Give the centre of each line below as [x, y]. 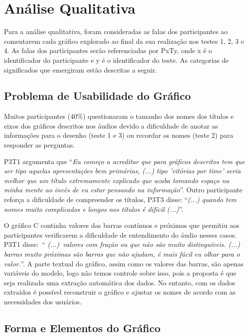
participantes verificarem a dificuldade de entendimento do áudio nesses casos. [120, 234]
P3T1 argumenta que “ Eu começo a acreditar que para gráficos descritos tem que [124, 161]
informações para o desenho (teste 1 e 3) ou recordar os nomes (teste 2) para [119, 135]
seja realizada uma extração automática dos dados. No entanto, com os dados [120, 282]
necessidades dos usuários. [43, 301]
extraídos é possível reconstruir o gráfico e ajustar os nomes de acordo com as [120, 292]
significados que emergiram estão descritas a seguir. [81, 69]
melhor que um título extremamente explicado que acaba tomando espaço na [117, 180]
